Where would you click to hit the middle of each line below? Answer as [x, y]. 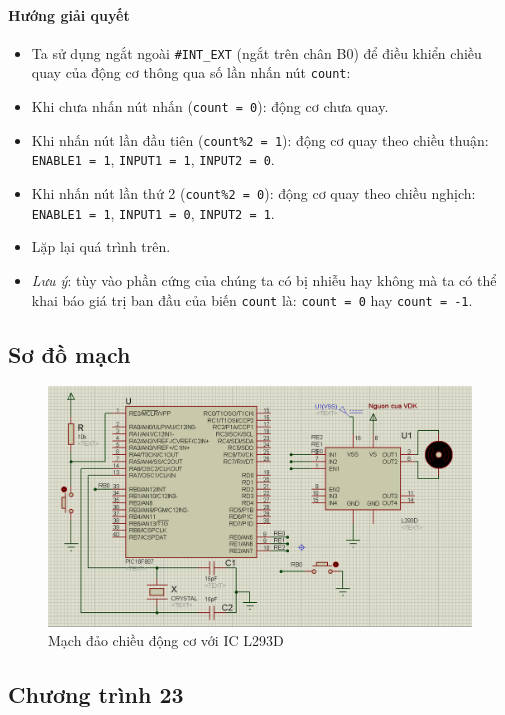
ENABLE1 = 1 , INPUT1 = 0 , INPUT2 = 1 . [153, 212]
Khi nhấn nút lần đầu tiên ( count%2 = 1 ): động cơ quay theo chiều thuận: [260, 139]
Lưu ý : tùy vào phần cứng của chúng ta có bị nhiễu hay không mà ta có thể [264, 279]
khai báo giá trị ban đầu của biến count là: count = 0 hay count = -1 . [252, 299]
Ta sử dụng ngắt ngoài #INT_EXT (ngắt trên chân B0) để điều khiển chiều [256, 52]
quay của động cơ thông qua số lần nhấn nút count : [191, 72]
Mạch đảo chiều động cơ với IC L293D [166, 640]
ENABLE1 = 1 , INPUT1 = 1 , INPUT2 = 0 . [153, 159]
